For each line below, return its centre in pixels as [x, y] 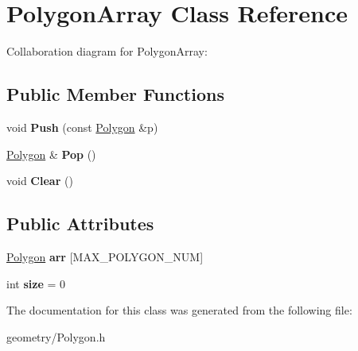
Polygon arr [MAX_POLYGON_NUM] [105, 256]
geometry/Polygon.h [56, 336]
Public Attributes [80, 224]
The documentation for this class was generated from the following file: [179, 310]
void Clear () [40, 181]
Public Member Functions [115, 94]
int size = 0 [36, 283]
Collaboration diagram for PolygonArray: [107, 51]
